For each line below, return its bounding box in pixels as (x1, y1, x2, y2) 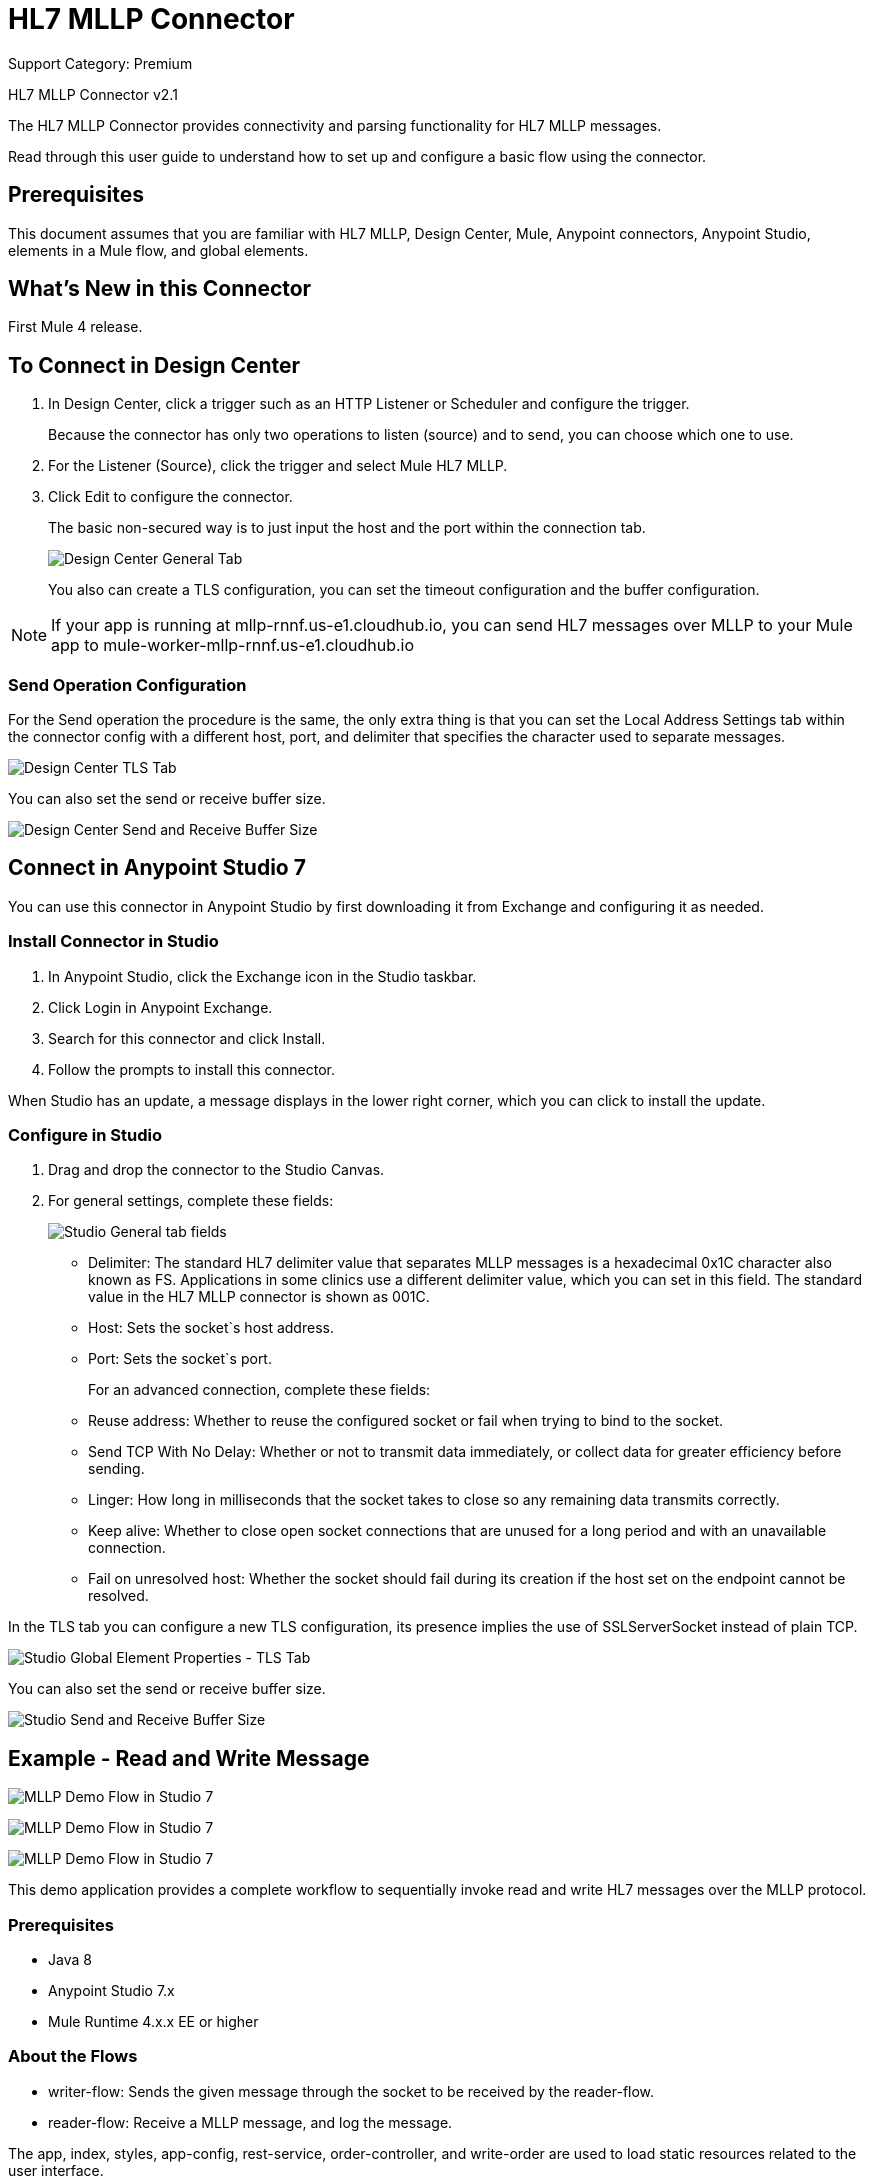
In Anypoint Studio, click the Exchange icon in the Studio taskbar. (48, 967, 477, 985)
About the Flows (8, 2046, 138, 2067)
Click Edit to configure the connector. (48, 488, 293, 506)
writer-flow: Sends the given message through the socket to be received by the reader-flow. (48, 2082, 655, 2100)
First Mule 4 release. (8, 318, 143, 336)
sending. (88, 1460, 145, 1478)
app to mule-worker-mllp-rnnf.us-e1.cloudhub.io (51, 635, 415, 656)
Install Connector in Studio (8, 931, 219, 952)
